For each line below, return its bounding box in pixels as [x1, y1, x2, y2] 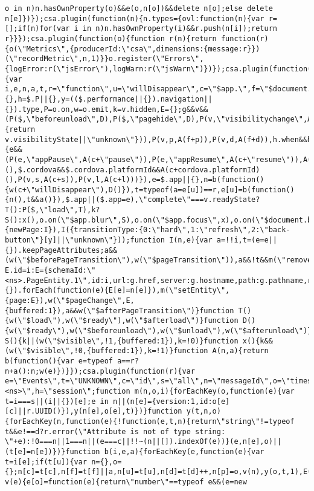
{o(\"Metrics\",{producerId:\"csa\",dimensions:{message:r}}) [5, 44, 260, 53]
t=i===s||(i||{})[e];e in [5, 397, 109, 406]
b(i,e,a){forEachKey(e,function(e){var [104, 447, 264, 456]
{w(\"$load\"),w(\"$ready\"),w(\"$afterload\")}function [5, 316, 239, 325]
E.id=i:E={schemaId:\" [5, 266, 96, 275]
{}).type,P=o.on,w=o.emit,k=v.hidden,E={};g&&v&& [5, 105, 208, 114]
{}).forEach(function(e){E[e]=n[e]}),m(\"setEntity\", [5, 286, 230, 295]
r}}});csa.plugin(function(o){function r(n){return [5, 34, 217, 43]
